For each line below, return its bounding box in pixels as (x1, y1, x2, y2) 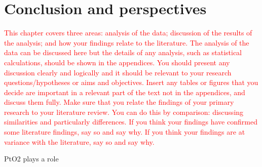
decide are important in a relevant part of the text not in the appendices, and (4, 87, 245, 97)
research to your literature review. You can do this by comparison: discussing (4, 106, 244, 117)
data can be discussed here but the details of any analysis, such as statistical (4, 47, 242, 58)
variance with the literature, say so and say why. (4, 136, 155, 147)
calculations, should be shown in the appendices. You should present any (4, 57, 230, 67)
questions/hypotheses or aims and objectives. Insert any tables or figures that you (4, 77, 258, 88)
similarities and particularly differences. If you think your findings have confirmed (4, 116, 257, 127)
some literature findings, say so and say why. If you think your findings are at (4, 127, 245, 137)
